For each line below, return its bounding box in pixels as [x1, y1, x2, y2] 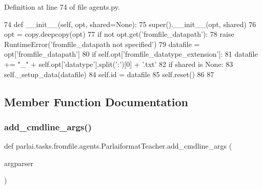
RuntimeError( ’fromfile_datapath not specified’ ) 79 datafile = [4, 38, 200, 49]
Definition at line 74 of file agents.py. [4, 2, 120, 12]
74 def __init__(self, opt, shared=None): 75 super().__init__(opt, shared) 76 [4, 18, 256, 29]
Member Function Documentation [4, 93, 189, 109]
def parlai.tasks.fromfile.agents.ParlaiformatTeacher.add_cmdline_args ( [4, 140, 232, 151]
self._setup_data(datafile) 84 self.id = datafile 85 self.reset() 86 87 [4, 68, 214, 79]
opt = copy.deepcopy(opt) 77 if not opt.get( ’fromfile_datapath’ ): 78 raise [4, 29, 234, 39]
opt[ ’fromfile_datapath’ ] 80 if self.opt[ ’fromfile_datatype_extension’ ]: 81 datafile [4, 49, 258, 59]
